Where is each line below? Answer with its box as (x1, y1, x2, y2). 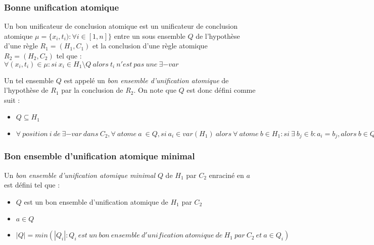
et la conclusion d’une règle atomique (92, 40, 208, 51)
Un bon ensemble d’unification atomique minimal (4, 169, 156, 180)
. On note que (133, 85, 176, 95)
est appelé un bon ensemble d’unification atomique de (64, 75, 229, 85)
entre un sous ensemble (114, 30, 185, 41)
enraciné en (209, 169, 244, 180)
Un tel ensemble (4, 75, 54, 85)
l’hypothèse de (4, 85, 49, 95)
